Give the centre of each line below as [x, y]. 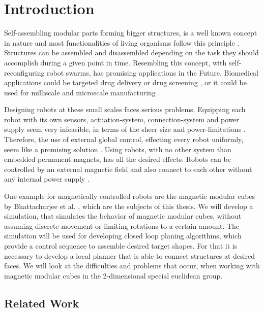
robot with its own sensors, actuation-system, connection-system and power [122, 119]
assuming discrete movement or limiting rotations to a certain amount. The [122, 226]
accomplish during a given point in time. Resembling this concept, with [115, 62]
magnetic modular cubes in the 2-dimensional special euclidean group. [113, 275]
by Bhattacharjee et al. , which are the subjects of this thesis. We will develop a [129, 206]
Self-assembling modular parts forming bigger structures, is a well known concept [131, 33]
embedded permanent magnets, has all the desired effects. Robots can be [118, 159]
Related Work [42, 303]
